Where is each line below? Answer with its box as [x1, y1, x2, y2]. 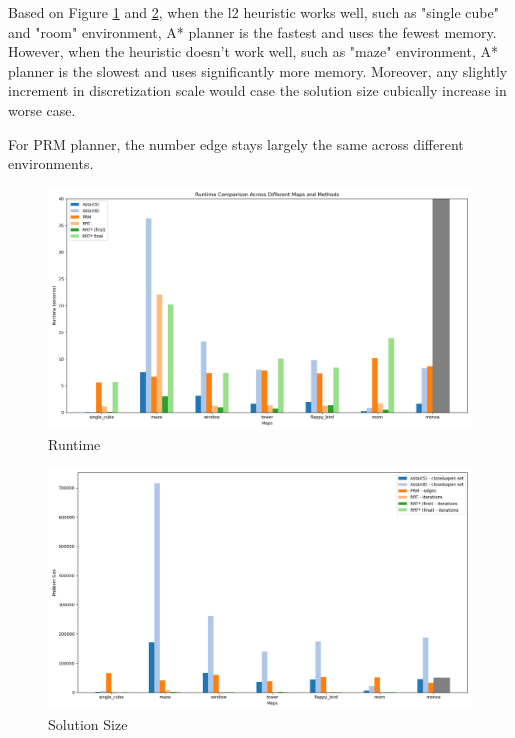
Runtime [48, 433, 101, 454]
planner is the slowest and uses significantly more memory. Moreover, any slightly [8, 60, 508, 81]
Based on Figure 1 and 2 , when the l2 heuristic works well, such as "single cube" [8, 2, 499, 22]
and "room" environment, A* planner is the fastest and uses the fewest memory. [8, 21, 497, 42]
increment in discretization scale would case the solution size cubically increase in [8, 80, 507, 101]
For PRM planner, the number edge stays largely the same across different [8, 133, 464, 154]
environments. [8, 153, 94, 174]
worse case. [8, 99, 76, 120]
